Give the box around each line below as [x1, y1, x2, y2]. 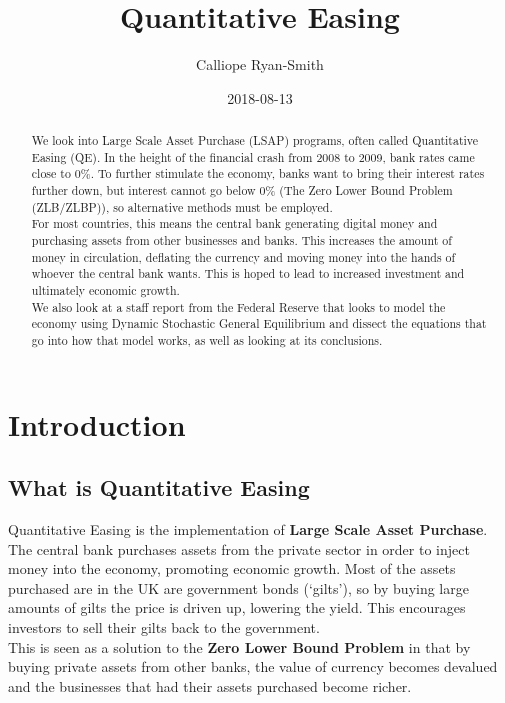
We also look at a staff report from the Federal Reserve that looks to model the [31, 298, 446, 315]
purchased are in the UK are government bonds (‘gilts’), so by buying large [8, 577, 469, 598]
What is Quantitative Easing [8, 472, 310, 503]
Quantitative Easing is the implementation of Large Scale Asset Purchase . [8, 519, 488, 540]
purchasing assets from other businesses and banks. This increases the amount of [31, 232, 452, 249]
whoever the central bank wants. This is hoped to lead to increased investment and [31, 265, 465, 282]
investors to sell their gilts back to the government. [8, 617, 320, 637]
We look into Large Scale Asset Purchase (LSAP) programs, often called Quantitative [31, 132, 479, 149]
